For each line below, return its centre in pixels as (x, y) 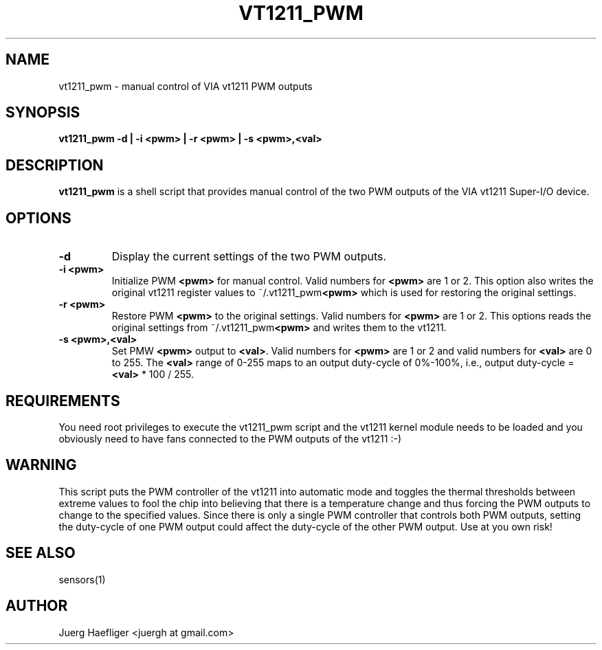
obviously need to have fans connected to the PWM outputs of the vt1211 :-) (230, 438)
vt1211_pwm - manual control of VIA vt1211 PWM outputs (186, 86)
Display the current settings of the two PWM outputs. (249, 257)
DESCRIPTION (55, 165)
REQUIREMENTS (63, 401)
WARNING (41, 465)
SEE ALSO (41, 553)
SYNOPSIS (43, 113)
